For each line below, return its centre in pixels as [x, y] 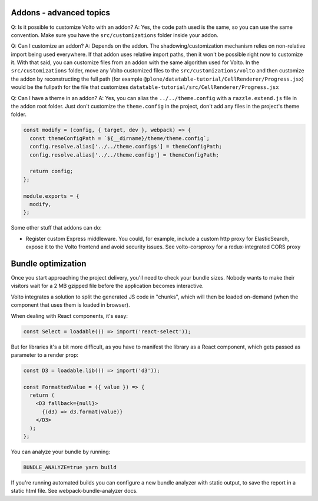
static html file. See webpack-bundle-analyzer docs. [74, 491]
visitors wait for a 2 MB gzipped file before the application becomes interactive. [107, 286]
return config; [52, 171]
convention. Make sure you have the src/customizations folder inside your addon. [115, 35]
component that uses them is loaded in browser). [70, 305]
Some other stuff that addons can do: [56, 228]
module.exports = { [51, 196]
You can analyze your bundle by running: [61, 452]
